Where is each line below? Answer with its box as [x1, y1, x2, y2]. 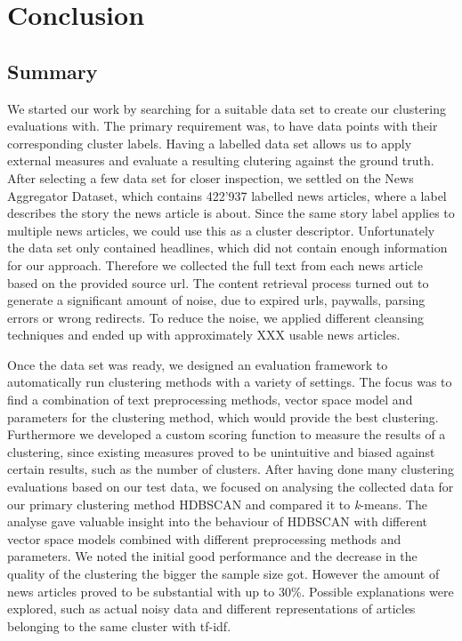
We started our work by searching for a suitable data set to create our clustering [7, 99, 447, 117]
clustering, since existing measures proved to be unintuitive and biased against [7, 442, 435, 461]
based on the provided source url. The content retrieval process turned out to [7, 273, 429, 292]
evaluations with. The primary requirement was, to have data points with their [7, 116, 438, 135]
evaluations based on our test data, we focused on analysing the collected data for [7, 477, 454, 496]
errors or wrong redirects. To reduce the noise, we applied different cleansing [7, 308, 425, 326]
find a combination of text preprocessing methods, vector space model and [7, 390, 413, 409]
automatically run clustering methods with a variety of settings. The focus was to [7, 373, 452, 391]
